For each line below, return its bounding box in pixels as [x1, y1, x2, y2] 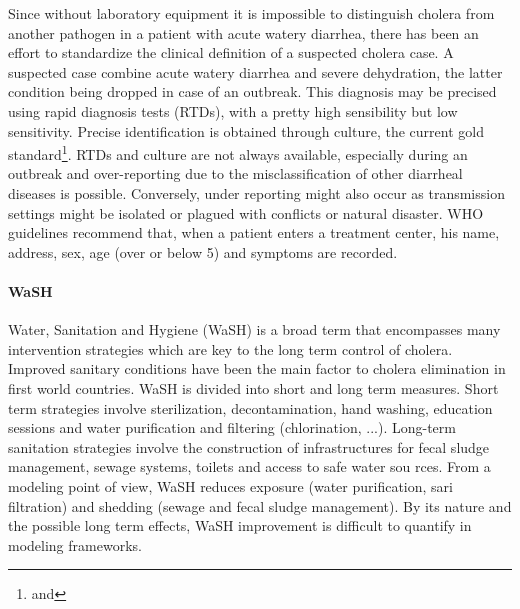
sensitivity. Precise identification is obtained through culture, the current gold [8, 120, 484, 141]
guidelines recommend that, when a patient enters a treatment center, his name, [8, 222, 500, 243]
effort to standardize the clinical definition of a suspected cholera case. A [8, 42, 454, 63]
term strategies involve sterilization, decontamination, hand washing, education [8, 397, 493, 418]
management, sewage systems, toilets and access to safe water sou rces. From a [8, 456, 491, 477]
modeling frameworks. [8, 534, 142, 555]
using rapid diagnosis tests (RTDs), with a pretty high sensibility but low [8, 100, 458, 121]
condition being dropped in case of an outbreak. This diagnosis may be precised [8, 81, 497, 102]
